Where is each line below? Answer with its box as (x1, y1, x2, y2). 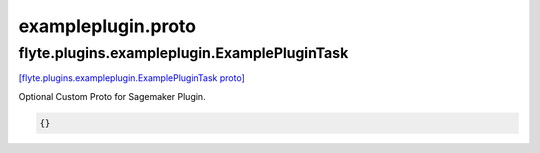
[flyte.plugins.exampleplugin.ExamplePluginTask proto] (18, 72, 245, 84)
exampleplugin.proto (18, 15, 197, 37)
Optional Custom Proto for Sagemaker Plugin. (18, 90, 206, 102)
